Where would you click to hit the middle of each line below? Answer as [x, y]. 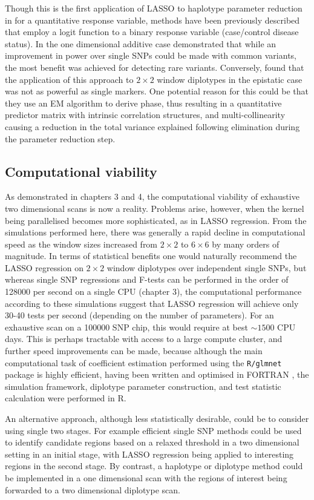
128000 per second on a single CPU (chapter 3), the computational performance [153, 291]
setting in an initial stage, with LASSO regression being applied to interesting [149, 454]
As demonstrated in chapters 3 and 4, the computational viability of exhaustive [152, 196]
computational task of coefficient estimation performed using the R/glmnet [143, 362]
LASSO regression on [44, 267]
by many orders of [246, 244]
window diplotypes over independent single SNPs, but [207, 267]
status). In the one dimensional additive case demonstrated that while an [141, 43]
